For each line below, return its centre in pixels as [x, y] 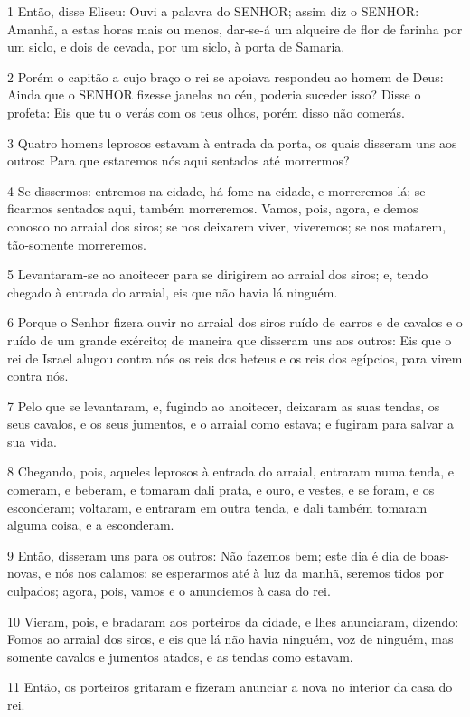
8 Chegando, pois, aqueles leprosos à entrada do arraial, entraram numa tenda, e [231, 472]
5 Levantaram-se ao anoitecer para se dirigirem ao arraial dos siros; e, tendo [218, 274]
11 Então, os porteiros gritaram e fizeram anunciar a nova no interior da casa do [230, 687]
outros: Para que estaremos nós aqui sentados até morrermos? [179, 160]
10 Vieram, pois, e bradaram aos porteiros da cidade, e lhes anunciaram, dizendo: [233, 621]
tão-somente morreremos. [77, 244]
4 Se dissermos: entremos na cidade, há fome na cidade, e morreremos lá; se [216, 190]
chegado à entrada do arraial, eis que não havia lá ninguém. [173, 292]
